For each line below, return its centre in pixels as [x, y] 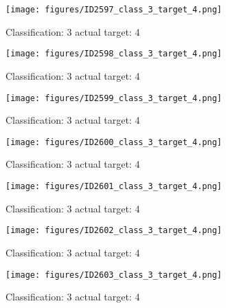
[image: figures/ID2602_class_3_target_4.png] [114, 231]
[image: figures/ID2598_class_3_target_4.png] [114, 54]
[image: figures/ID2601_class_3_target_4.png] [114, 186]
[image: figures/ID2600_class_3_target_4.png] [114, 142]
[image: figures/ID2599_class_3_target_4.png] [114, 98]
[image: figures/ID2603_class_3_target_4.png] [114, 275]
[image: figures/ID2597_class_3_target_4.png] [114, 10]
